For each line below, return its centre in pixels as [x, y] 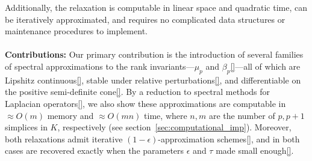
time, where [166, 115]
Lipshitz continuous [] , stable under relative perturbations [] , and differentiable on [153, 80]
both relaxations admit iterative [64, 138]
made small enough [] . [255, 150]
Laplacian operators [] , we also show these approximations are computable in [145, 103]
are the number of [242, 115]
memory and [70, 115]
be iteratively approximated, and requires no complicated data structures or [145, 19]
